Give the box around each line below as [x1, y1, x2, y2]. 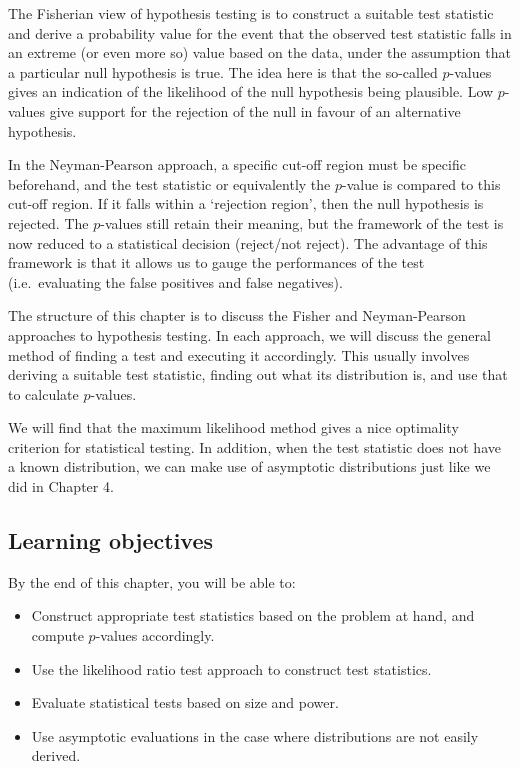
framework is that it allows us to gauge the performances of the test [8, 252, 425, 273]
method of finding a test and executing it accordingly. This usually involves [8, 344, 470, 365]
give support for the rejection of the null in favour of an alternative [49, 100, 461, 121]
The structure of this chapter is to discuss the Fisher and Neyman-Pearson [8, 305, 466, 326]
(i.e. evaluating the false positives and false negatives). [8, 271, 343, 292]
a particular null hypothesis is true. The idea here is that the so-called [8, 61, 438, 82]
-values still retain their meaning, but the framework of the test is [100, 212, 504, 233]
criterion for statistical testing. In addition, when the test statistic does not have [8, 436, 501, 457]
